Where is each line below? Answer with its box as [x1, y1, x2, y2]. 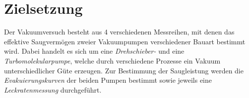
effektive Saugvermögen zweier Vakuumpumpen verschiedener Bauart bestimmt [4, 36, 246, 46]
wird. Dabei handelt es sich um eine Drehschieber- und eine [4, 46, 185, 56]
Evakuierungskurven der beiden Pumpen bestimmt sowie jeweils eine [4, 75, 212, 85]
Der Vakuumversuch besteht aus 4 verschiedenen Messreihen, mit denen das [4, 27, 235, 37]
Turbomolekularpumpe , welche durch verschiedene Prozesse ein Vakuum [4, 55, 221, 65]
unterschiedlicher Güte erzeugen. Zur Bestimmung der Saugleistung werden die [4, 65, 244, 75]
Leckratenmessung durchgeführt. [4, 84, 102, 95]
